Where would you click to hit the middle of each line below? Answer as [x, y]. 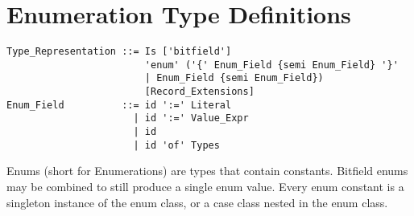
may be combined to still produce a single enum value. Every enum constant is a [205, 186]
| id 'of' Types [176, 145]
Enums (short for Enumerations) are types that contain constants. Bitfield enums [207, 171]
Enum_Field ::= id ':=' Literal [119, 105]
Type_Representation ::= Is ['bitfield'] [119, 52]
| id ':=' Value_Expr [191, 118]
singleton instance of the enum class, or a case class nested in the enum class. [197, 202]
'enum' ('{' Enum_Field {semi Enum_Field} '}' [271, 65]
